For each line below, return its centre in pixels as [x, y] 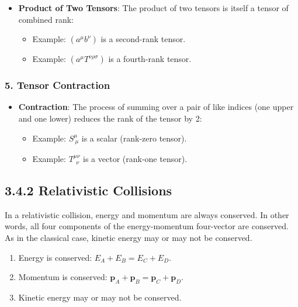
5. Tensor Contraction [58, 85]
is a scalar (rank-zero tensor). [134, 138]
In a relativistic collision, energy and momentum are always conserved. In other [147, 214]
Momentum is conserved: [63, 277]
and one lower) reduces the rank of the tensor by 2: [110, 118]
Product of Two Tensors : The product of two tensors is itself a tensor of [153, 8]
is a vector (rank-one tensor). [135, 159]
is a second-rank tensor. [143, 39]
